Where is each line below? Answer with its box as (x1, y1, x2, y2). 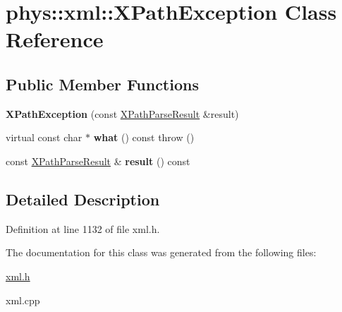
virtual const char (6, 130, 83, 145)
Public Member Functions (6, 73, 199, 95)
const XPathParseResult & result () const (6, 153, 190, 168)
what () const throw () (93, 130, 195, 145)
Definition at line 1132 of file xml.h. (6, 221, 160, 236)
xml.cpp (6, 292, 40, 307)
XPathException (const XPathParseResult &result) (6, 106, 239, 121)
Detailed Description (6, 188, 160, 210)
